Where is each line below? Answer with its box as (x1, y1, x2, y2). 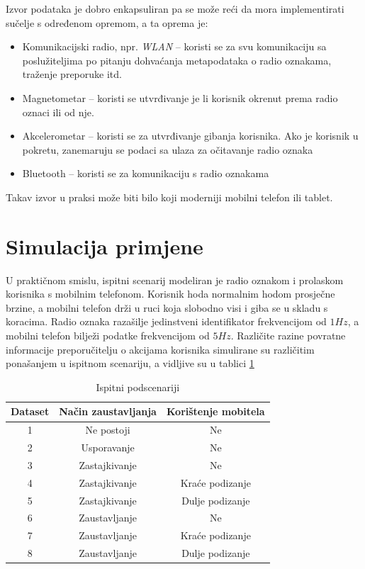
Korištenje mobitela (166, 404, 265, 419)
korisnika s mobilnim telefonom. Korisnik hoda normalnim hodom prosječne (6, 286, 335, 301)
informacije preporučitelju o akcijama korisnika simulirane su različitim (6, 342, 315, 356)
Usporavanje (81, 440, 135, 455)
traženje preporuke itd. (22, 67, 122, 81)
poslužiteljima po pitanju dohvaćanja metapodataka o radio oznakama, (22, 52, 332, 67)
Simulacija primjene (6, 231, 203, 260)
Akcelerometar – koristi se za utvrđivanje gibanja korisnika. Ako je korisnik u (22, 128, 359, 143)
